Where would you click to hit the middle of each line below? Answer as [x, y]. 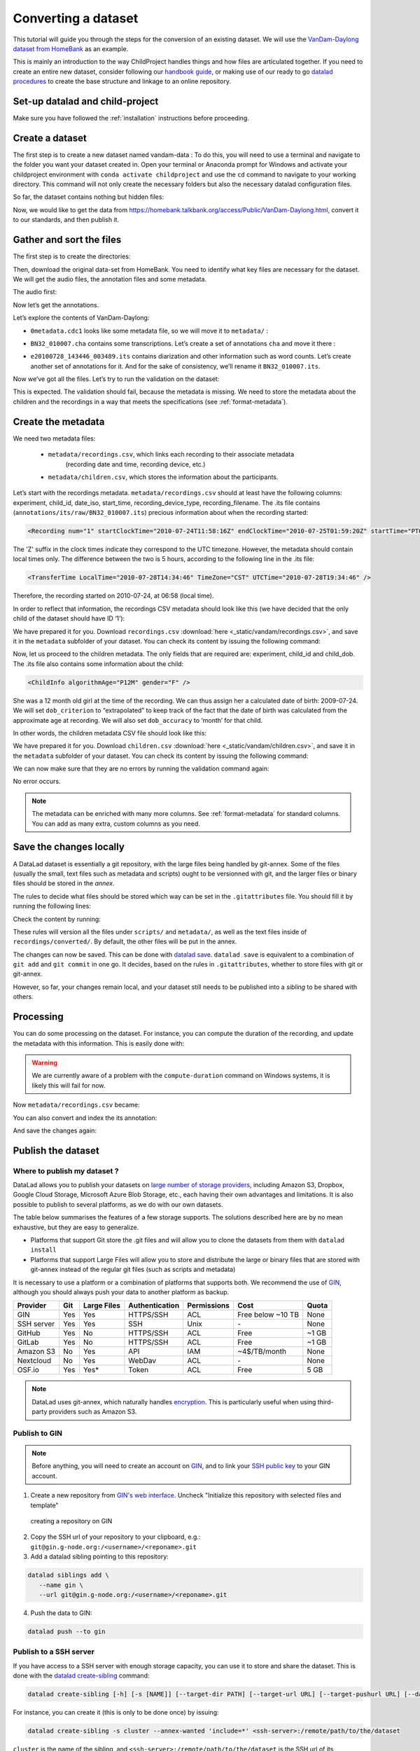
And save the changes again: [55, 1130]
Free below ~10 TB [268, 1315]
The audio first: [35, 292]
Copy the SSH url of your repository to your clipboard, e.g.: [115, 1537]
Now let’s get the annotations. [56, 305]
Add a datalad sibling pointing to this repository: [100, 1557]
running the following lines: [52, 906]
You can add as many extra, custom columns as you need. [116, 824]
